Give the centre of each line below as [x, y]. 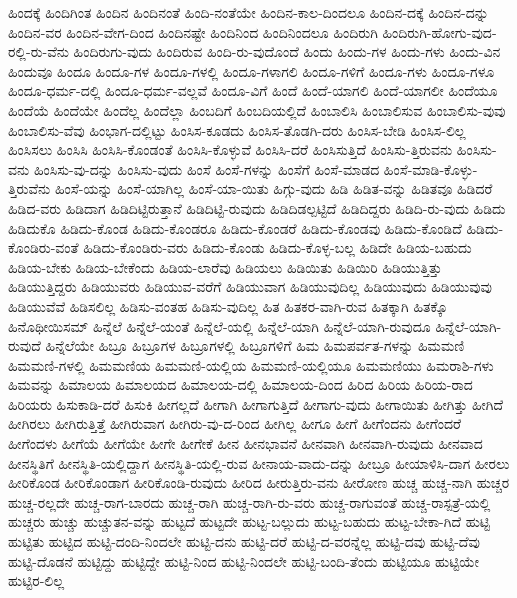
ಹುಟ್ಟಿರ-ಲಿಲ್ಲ [36, 580]
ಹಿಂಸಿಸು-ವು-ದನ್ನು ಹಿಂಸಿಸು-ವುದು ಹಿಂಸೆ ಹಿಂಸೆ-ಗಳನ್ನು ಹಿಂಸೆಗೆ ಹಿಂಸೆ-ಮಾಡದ [206, 168]
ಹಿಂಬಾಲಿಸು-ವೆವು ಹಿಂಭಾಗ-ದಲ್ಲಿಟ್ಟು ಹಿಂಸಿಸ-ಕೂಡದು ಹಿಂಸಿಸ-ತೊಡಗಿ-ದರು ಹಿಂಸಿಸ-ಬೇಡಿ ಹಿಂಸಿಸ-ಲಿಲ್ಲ [237, 129]
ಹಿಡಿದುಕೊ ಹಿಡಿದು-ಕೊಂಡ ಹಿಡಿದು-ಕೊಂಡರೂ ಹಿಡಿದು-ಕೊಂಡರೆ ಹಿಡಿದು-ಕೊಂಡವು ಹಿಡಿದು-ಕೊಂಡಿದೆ [235, 227]
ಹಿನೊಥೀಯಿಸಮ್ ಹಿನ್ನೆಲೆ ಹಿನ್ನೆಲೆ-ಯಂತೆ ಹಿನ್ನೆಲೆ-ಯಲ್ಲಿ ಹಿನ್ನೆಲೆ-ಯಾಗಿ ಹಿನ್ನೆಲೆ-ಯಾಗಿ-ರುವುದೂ [219, 325]
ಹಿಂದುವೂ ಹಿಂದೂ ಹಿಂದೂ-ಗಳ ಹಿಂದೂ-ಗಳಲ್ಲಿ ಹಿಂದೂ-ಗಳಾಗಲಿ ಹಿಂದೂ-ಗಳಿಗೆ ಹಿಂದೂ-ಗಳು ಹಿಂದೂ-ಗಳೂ [251, 70]
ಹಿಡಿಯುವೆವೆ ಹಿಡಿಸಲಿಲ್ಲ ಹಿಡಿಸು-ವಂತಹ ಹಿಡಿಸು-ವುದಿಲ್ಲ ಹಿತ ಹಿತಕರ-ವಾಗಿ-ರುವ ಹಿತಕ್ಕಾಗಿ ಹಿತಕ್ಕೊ [228, 305]
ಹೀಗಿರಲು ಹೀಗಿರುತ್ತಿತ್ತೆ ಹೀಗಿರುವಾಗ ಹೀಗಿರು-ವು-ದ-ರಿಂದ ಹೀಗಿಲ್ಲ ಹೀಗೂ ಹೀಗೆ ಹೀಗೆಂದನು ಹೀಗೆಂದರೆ [235, 423]
